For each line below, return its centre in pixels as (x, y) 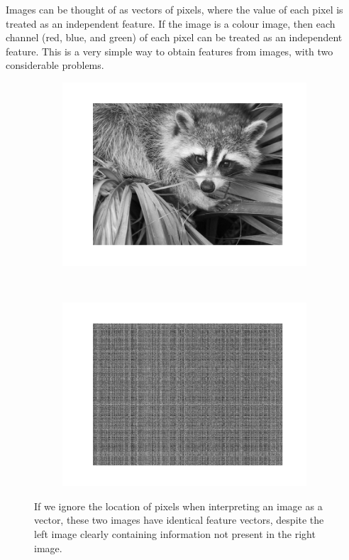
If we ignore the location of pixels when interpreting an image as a (178, 506)
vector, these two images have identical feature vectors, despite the (179, 520)
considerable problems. (55, 65)
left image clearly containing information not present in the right (175, 533)
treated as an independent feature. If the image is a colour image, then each (171, 23)
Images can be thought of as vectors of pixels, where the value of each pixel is (174, 9)
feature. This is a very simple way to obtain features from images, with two (170, 51)
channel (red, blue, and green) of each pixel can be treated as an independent (174, 37)
